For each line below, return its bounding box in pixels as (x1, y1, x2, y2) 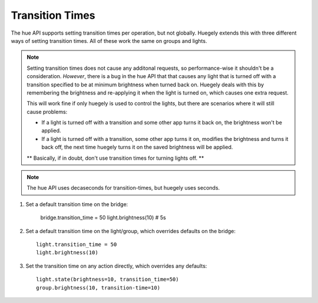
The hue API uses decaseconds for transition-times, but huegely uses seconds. (26, 184, 220, 191)
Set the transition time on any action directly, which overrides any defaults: (25, 262, 207, 270)
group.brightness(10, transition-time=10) (36, 284, 161, 291)
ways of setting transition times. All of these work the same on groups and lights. (11, 37, 207, 44)
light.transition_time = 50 (36, 241, 117, 248)
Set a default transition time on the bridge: (25, 200, 128, 208)
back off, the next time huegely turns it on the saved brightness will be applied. (41, 144, 233, 151)
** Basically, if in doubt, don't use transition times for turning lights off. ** (26, 154, 204, 161)
